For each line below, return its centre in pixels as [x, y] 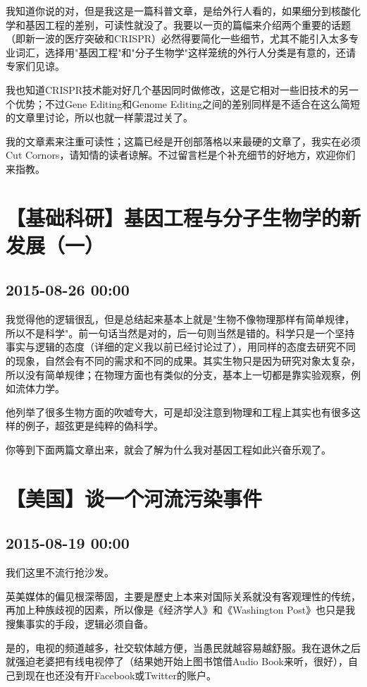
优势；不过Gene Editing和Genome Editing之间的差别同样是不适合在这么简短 [188, 103]
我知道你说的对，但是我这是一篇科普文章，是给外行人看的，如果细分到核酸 [178, 11]
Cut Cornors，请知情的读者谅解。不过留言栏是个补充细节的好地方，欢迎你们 [181, 155]
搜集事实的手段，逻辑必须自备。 [80, 624]
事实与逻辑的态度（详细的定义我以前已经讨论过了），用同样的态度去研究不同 [181, 347]
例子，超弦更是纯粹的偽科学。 [94, 426]
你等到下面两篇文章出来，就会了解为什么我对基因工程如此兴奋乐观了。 [168, 450]
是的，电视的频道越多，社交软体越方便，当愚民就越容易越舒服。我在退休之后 [183, 647]
